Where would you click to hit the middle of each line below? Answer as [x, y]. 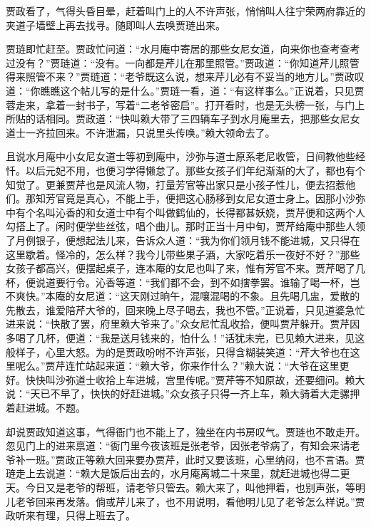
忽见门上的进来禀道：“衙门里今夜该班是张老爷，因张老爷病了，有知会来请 [178, 445]
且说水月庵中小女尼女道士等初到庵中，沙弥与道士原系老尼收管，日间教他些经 [185, 156]
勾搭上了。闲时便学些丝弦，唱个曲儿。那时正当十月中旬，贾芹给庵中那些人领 [185, 226]
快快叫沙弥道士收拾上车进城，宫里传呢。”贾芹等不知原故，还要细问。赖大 [195, 379]
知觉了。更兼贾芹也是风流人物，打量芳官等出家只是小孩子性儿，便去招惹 [176, 184]
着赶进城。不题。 [46, 408]
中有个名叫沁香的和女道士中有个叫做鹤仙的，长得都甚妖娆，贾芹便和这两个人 [185, 212]
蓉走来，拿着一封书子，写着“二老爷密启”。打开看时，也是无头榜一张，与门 [181, 104]
